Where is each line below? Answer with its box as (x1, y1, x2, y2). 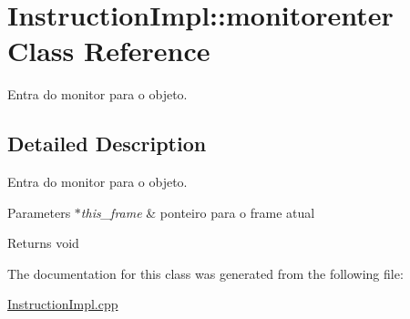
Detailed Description (7, 129, 207, 158)
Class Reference (7, 32, 210, 69)
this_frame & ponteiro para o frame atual (80, 202, 315, 221)
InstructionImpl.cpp (7, 294, 118, 314)
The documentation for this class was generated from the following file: (7, 263, 404, 283)
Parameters (7, 202, 71, 221)
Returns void (7, 233, 79, 252)
